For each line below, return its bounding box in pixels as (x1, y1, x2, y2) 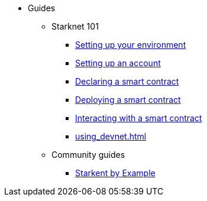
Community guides (51, 150, 125, 160)
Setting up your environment (75, 40, 186, 50)
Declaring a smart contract (75, 76, 179, 86)
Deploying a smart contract (75, 95, 181, 105)
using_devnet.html (75, 131, 147, 141)
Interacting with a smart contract (75, 113, 202, 123)
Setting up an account (75, 58, 161, 68)
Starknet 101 (51, 21, 99, 31)
